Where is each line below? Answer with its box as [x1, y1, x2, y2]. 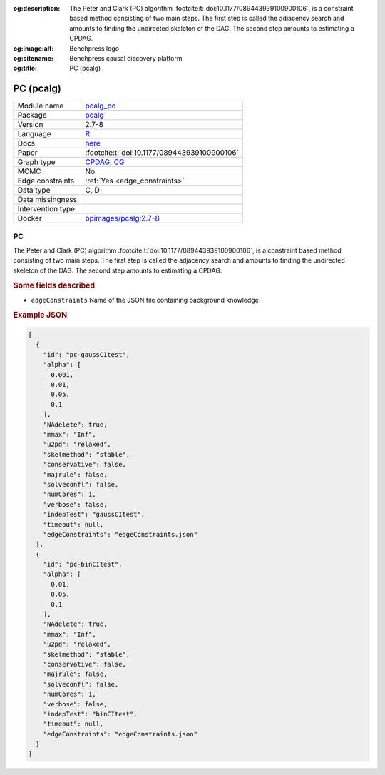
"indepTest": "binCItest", [43, 710, 138, 718]
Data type [17, 186, 51, 196]
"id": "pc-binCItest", [43, 560, 123, 569]
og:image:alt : [13, 44, 54, 53]
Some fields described [13, 280, 96, 290]
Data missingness [17, 195, 78, 205]
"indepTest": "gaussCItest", [43, 510, 145, 519]
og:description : [13, 4, 61, 12]
